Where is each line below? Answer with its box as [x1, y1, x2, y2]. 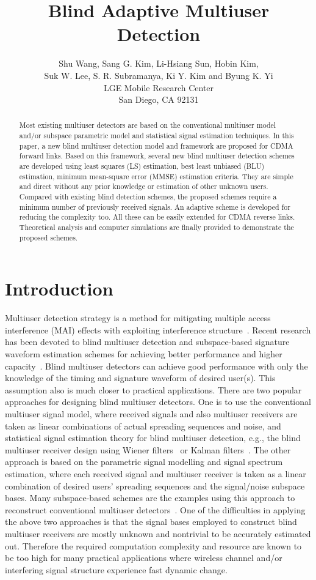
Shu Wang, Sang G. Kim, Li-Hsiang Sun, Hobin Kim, [59, 57, 259, 70]
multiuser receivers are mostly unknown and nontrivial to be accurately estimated [5, 527, 311, 540]
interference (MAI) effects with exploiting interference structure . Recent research [5, 323, 311, 336]
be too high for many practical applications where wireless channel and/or [5, 551, 282, 564]
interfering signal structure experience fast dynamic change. [5, 563, 228, 576]
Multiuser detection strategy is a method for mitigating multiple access [5, 311, 271, 324]
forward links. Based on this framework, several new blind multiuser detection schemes [19, 151, 295, 161]
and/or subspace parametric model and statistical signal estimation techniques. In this [19, 130, 294, 141]
